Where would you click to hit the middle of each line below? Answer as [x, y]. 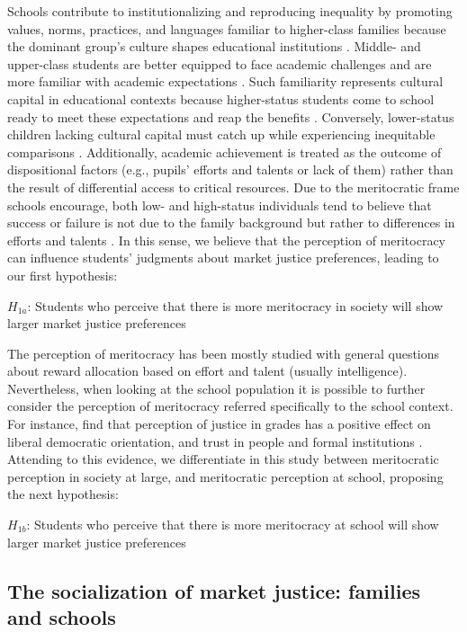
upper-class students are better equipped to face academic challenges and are [220, 63]
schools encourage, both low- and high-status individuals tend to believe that [220, 205]
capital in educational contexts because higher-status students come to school [221, 98]
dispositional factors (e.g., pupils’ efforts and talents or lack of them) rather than [230, 169]
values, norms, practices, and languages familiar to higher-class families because [227, 28]
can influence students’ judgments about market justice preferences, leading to [223, 258]
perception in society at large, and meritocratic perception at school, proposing [225, 476]
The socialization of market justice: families [214, 590]
